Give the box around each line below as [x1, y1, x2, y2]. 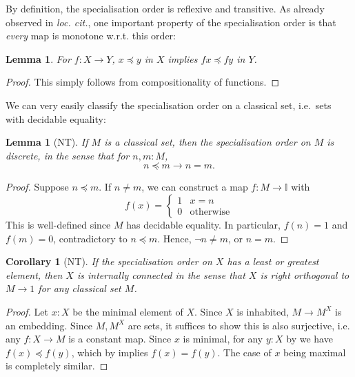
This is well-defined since [6, 217, 111, 231]
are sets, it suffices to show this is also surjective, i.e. [128, 318, 350, 332]
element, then [6, 267, 63, 282]
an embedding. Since [6, 318, 93, 332]
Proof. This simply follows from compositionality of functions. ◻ [6, 75, 280, 89]
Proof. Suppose [6, 180, 69, 194]
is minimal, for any [183, 331, 263, 346]
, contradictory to [53, 231, 128, 245]
